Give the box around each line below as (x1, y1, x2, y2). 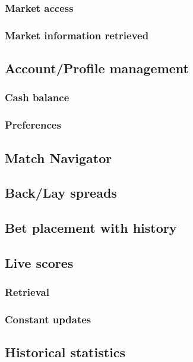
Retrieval (5, 285, 49, 299)
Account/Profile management (5, 59, 189, 77)
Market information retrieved (5, 27, 149, 42)
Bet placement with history (5, 219, 177, 237)
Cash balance (5, 90, 69, 105)
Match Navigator (5, 148, 112, 167)
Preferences (5, 117, 61, 132)
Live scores (5, 253, 74, 271)
